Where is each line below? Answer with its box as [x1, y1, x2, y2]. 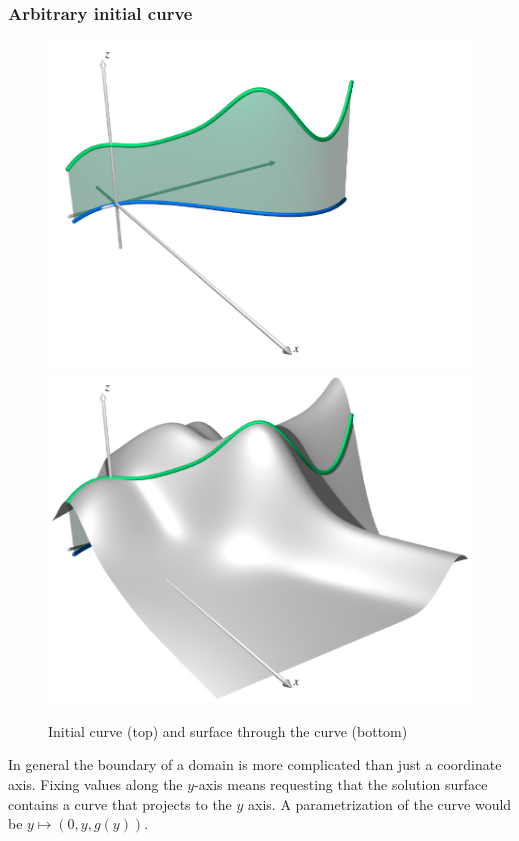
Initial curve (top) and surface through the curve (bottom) [48, 720, 408, 741]
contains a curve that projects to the [8, 793, 232, 814]
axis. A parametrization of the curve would [248, 793, 512, 814]
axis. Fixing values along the [8, 773, 183, 794]
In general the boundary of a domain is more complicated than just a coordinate [8, 754, 502, 775]
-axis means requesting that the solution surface [194, 773, 488, 794]
